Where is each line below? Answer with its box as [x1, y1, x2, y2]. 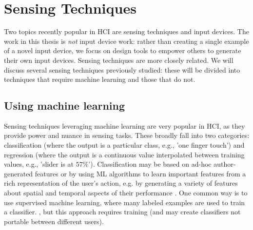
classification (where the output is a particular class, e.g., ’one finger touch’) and [4, 140, 245, 150]
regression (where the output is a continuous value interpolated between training [4, 149, 245, 159]
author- [214, 159, 236, 169]
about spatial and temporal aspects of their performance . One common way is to [4, 188, 248, 198]
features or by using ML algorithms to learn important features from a [35, 168, 246, 178]
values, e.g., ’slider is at [4, 159, 74, 169]
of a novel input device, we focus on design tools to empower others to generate [4, 45, 241, 56]
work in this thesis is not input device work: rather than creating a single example [4, 36, 249, 46]
